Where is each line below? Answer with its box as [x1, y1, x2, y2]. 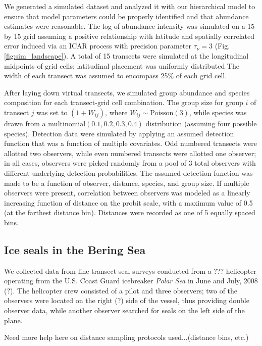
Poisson [150, 109, 174, 117]
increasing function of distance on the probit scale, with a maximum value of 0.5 [4, 197, 253, 208]
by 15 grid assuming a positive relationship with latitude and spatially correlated [4, 30, 255, 41]
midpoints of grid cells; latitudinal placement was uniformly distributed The [4, 60, 239, 71]
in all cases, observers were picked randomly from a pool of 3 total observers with [4, 158, 256, 168]
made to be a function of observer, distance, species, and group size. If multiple [4, 177, 249, 188]
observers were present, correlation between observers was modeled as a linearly [4, 187, 250, 198]
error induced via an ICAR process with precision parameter [4, 40, 191, 51]
